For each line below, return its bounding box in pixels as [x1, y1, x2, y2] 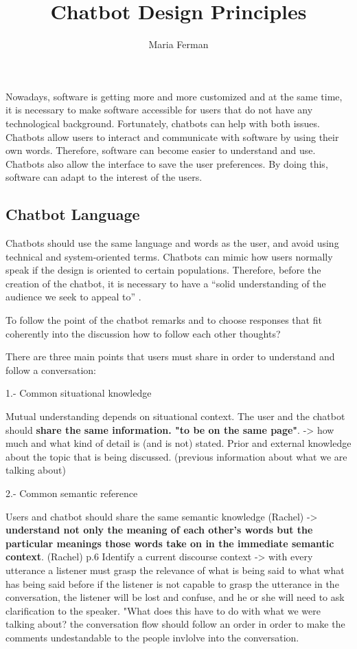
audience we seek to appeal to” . [5, 289, 141, 304]
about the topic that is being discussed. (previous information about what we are [5, 449, 347, 463]
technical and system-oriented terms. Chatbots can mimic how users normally [5, 249, 333, 263]
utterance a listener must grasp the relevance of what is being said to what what [5, 562, 345, 577]
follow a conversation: [5, 362, 96, 377]
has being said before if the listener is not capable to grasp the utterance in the [5, 576, 339, 591]
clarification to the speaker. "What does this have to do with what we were [5, 603, 321, 617]
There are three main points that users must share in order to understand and [5, 349, 335, 364]
